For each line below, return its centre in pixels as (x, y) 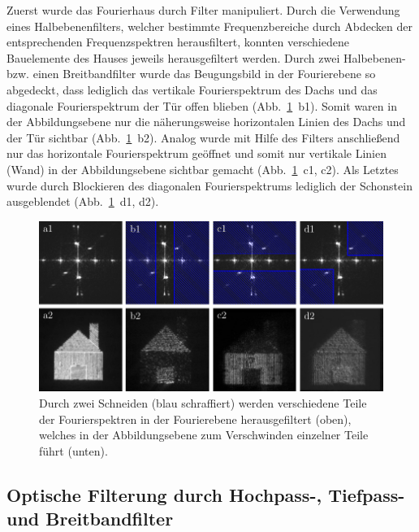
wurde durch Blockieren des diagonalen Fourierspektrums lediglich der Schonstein (209, 185)
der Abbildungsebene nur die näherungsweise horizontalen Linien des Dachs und (206, 122)
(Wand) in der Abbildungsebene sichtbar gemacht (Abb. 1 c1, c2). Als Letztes (203, 169)
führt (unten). (73, 450)
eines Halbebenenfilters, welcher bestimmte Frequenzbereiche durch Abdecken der (209, 26)
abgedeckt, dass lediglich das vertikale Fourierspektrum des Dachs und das (192, 89)
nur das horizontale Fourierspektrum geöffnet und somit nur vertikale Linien (197, 153)
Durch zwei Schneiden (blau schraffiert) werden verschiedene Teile (203, 403)
